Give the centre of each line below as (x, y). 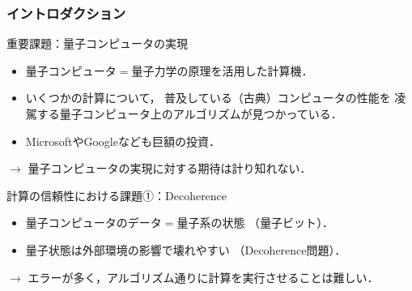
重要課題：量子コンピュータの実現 (97, 43)
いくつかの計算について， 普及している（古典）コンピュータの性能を (208, 98)
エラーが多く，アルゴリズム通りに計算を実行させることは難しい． (203, 277)
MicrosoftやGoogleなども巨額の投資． (123, 141)
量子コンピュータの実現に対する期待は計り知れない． (170, 168)
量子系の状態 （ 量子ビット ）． (255, 223)
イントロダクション (66, 13)
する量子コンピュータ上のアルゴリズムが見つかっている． (189, 113)
